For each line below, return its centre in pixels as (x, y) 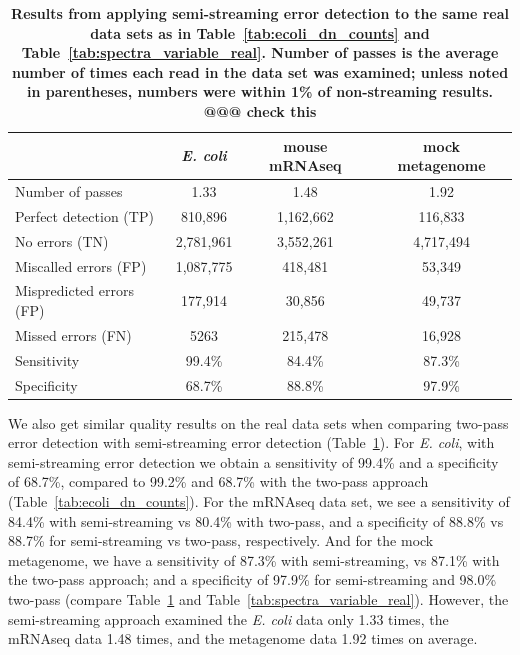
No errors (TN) (62, 240)
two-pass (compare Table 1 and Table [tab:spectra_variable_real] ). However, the (258, 598)
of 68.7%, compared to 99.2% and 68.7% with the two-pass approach (218, 481)
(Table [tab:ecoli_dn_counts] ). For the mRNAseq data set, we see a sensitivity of (259, 500)
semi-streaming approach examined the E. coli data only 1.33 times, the (228, 618)
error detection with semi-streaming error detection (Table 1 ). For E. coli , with (251, 442)
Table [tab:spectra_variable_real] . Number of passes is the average (260, 52)
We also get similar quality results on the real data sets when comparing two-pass (258, 422)
